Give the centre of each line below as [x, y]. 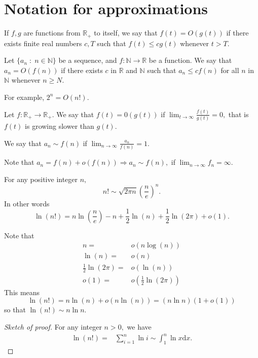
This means [22, 292]
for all [230, 70]
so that [15, 310]
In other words [27, 203]
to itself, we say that [126, 33]
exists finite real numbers [43, 43]
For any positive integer [41, 179]
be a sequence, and [88, 60]
